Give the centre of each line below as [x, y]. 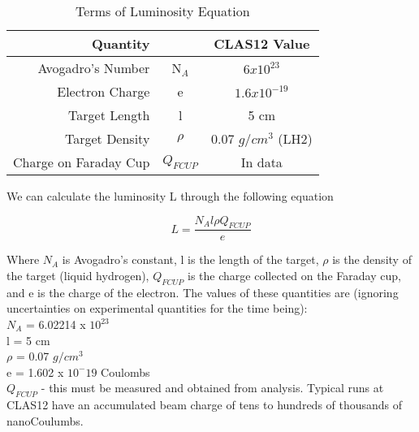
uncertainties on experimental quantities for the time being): [157, 308]
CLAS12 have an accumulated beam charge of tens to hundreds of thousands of [205, 405]
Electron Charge [104, 91]
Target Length [109, 115]
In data [261, 162]
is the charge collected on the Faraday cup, [294, 276]
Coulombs [125, 372]
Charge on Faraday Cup [82, 162]
